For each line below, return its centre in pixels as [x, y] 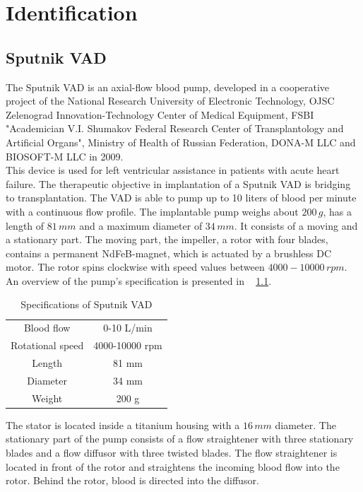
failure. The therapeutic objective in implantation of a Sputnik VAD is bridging [178, 183]
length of [25, 225]
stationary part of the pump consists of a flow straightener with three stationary [180, 439]
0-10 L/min [128, 328]
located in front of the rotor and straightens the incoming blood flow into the [173, 466]
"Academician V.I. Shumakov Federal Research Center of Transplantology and [175, 128]
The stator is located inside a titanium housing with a [123, 424]
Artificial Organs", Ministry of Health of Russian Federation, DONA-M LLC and [181, 142]
